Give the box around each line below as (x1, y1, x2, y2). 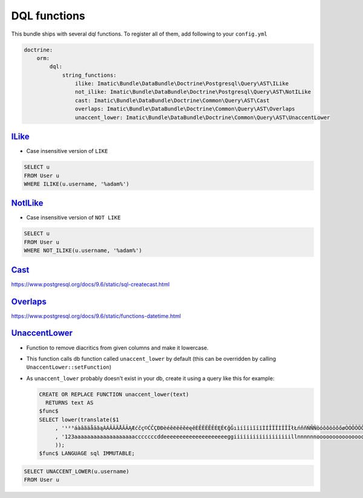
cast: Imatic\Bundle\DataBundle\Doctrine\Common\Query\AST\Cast (74, 97, 270, 104)
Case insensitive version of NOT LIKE (26, 214, 121, 221)
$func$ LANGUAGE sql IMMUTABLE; (39, 450, 136, 457)
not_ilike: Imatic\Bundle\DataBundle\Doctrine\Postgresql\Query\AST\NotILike (74, 88, 312, 95)
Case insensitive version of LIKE (26, 147, 108, 155)
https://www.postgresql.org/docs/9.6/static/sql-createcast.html (11, 280, 170, 288)
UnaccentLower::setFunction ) (26, 363, 112, 371)
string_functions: (62, 71, 117, 79)
